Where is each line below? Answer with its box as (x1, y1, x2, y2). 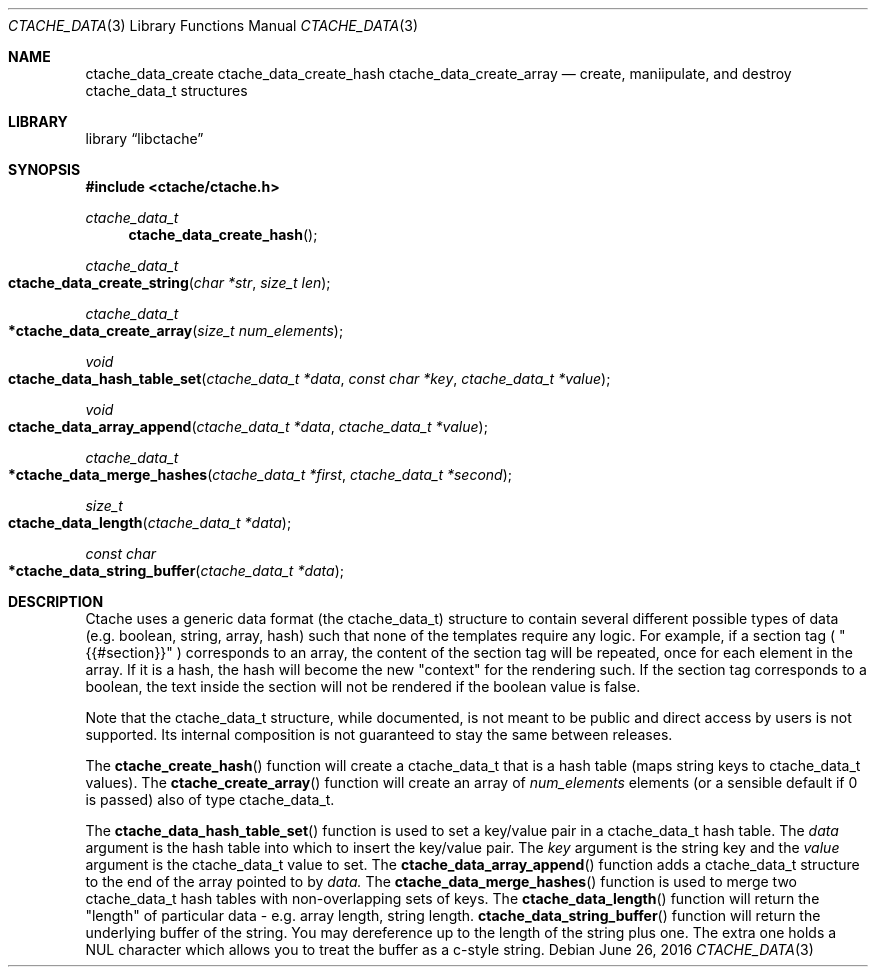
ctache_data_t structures (85, 82, 248, 99)
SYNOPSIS (8, 161, 81, 178)
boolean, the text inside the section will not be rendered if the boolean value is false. (85, 678, 641, 695)
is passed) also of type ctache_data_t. (85, 791, 335, 808)
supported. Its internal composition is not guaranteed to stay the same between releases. (85, 726, 673, 743)
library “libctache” (85, 130, 204, 147)
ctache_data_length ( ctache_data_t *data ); (8, 514, 292, 531)
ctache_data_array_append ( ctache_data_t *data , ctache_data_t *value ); (8, 418, 488, 435)
